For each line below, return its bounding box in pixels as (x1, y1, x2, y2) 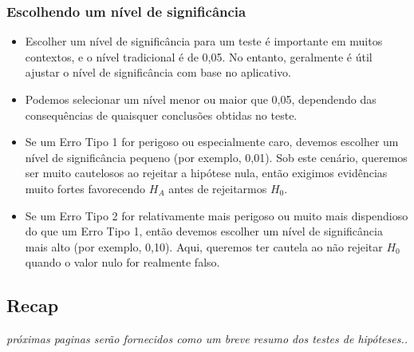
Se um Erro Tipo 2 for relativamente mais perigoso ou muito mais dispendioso (25, 207, 408, 223)
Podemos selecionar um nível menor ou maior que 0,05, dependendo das (25, 91, 377, 107)
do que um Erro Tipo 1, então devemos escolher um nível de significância (25, 223, 383, 239)
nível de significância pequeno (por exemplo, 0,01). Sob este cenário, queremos (25, 148, 408, 165)
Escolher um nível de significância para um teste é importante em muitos (25, 33, 383, 49)
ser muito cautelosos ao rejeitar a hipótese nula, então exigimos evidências (25, 164, 388, 181)
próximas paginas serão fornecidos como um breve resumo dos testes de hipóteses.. (6, 330, 408, 347)
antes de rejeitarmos (168, 180, 267, 196)
